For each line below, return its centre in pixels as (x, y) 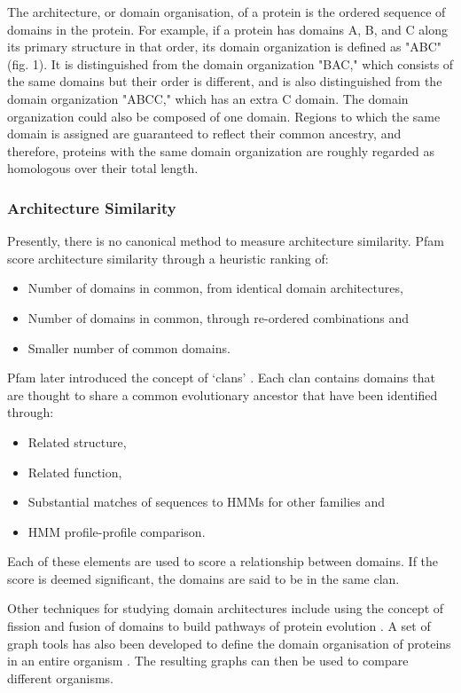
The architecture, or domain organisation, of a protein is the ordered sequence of (227, 12)
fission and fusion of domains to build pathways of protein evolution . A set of (219, 626)
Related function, (75, 472)
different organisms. (61, 677)
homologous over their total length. (103, 168)
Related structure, (77, 441)
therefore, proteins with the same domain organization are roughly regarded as (221, 150)
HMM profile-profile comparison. (117, 531)
